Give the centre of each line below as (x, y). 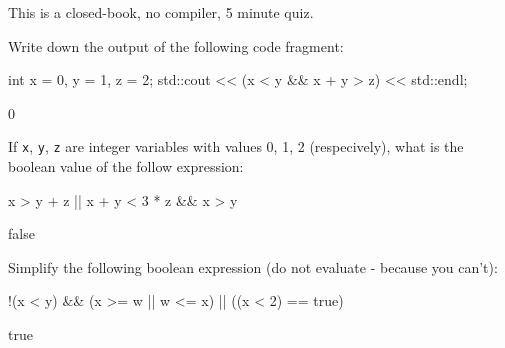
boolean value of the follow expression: (126, 166)
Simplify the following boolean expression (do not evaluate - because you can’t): (253, 266)
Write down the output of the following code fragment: (176, 45)
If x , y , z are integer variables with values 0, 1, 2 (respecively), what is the (236, 146)
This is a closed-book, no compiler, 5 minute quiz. (161, 12)
